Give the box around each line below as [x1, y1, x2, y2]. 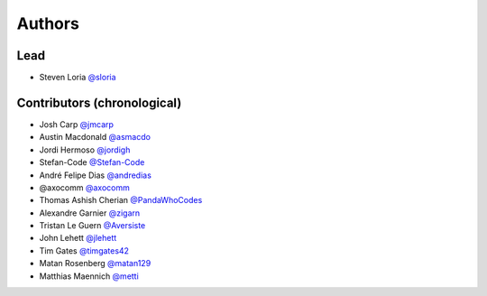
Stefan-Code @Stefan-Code [39, 157, 145, 168]
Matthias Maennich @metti [39, 271, 139, 282]
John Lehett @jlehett [39, 233, 117, 244]
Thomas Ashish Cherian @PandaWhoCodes [39, 195, 203, 206]
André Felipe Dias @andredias [39, 170, 152, 180]
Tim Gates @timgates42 [39, 245, 130, 256]
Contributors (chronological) [16, 95, 182, 110]
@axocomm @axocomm [39, 181, 130, 193]
